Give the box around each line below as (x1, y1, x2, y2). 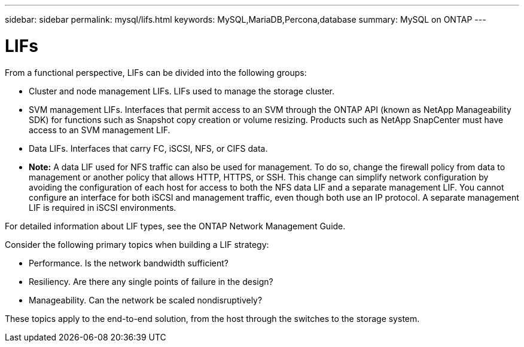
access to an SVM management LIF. (29, 124, 170, 135)
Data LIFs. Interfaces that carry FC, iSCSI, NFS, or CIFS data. (29, 143, 268, 153)
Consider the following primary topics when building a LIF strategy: (5, 239, 269, 250)
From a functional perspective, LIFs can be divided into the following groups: (5, 67, 307, 78)
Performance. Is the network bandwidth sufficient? (29, 257, 229, 268)
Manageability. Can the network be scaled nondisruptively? (29, 294, 263, 305)
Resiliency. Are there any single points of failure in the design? (29, 276, 273, 287)
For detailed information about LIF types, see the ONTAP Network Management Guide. (5, 220, 346, 231)
